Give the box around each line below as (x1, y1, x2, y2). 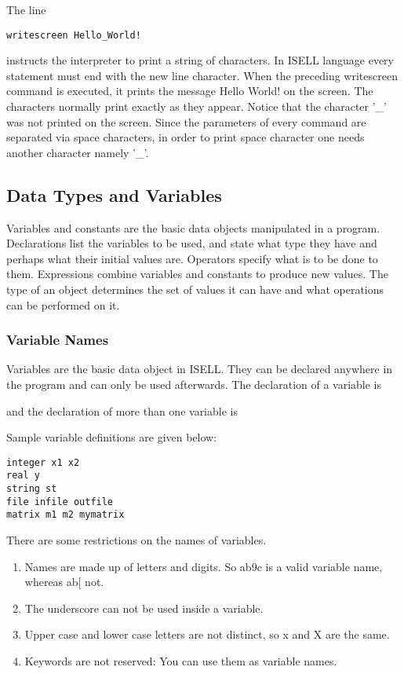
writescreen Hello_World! (6, 29, 141, 41)
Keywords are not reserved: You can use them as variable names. (24, 653, 337, 669)
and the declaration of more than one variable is (6, 402, 238, 419)
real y (6, 470, 40, 482)
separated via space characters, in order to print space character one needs (6, 129, 365, 145)
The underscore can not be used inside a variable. (24, 599, 264, 616)
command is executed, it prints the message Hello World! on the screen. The (6, 82, 373, 99)
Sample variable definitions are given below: (6, 429, 217, 445)
